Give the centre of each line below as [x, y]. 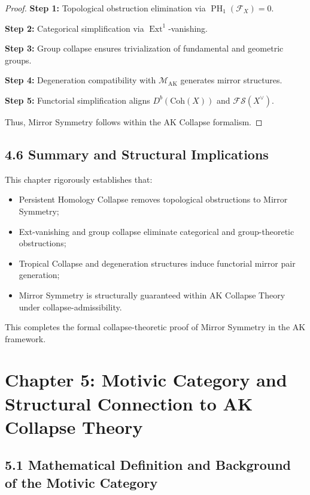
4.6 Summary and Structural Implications [137, 154]
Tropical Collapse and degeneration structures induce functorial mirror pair [157, 263]
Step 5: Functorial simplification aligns [77, 100]
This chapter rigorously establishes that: [79, 179]
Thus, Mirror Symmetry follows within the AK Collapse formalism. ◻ [134, 121]
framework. [25, 338]
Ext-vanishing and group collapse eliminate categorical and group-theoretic [156, 231]
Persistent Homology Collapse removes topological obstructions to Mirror [153, 199]
